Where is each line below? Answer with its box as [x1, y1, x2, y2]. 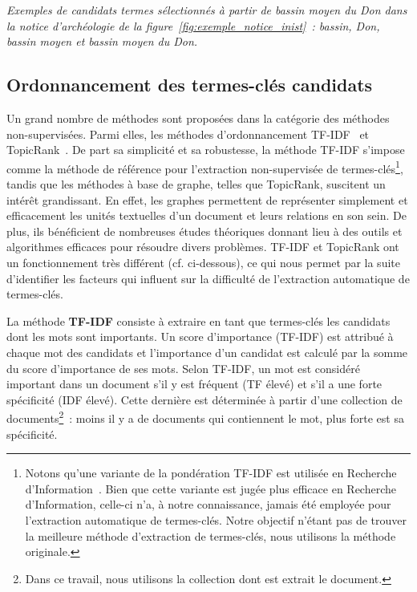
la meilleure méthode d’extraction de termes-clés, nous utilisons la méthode [25, 527, 396, 544]
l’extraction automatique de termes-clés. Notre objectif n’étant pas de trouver [25, 511, 407, 528]
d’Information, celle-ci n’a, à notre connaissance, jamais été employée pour [25, 496, 391, 513]
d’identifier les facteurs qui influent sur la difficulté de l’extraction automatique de [6, 270, 410, 286]
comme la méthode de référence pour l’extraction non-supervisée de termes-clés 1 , [6, 157, 403, 176]
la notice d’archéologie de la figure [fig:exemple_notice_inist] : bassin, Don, [6, 17, 380, 34]
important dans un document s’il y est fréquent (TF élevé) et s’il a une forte [6, 375, 383, 392]
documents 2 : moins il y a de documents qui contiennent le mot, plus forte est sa [6, 408, 404, 426]
